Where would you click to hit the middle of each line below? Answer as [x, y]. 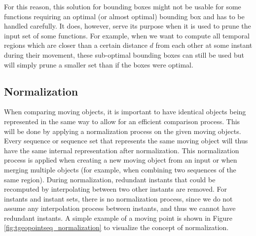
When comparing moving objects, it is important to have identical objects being [125, 112]
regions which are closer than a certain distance [76, 45]
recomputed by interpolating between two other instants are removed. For [116, 189]
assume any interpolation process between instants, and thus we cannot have [120, 208]
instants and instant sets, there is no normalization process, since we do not [118, 198]
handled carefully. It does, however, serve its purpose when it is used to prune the [128, 26]
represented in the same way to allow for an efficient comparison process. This [122, 121]
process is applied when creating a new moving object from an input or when [121, 160]
